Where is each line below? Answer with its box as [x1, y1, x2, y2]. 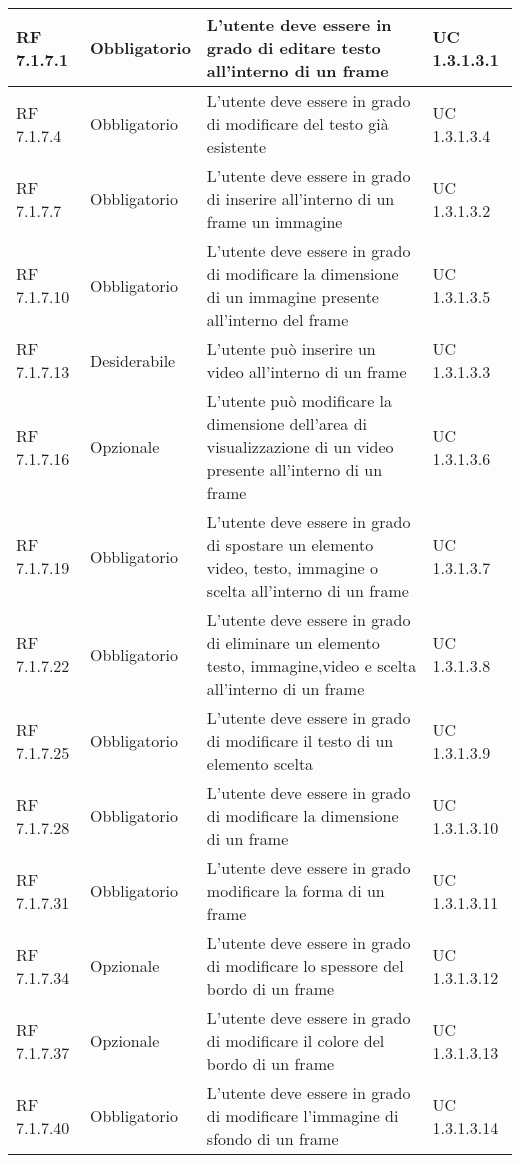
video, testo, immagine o [206, 556, 379, 579]
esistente [206, 135, 267, 158]
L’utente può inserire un [206, 337, 376, 360]
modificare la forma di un [206, 879, 385, 902]
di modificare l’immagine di [206, 1104, 399, 1127]
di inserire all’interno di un [206, 187, 395, 210]
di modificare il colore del [206, 1029, 385, 1052]
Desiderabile [89, 348, 176, 372]
